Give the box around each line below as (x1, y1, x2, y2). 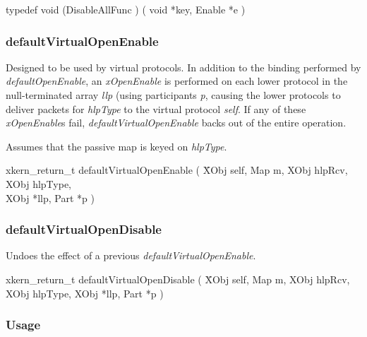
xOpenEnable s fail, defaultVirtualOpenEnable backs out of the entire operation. (6, 115, 347, 130)
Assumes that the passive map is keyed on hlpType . (6, 138, 227, 153)
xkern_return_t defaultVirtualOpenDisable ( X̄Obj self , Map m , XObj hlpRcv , (6, 271, 350, 286)
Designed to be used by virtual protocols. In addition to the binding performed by (6, 59, 361, 74)
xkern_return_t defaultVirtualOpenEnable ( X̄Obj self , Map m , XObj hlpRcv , (6, 162, 348, 177)
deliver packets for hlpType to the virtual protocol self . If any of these (6, 101, 306, 116)
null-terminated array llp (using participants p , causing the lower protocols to (6, 88, 341, 102)
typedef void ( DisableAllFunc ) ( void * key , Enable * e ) (6, 2, 246, 16)
